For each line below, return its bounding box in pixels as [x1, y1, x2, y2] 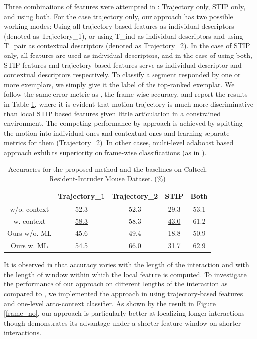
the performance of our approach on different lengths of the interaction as [4, 279, 228, 289]
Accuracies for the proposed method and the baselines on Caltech [8, 164, 207, 174]
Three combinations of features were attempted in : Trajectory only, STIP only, [4, 1, 246, 11]
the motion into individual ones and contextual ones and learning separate [4, 127, 230, 138]
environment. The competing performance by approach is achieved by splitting [4, 118, 243, 128]
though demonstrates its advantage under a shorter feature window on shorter [4, 317, 241, 328]
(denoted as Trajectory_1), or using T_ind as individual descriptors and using [4, 30, 243, 41]
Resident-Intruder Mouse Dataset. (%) [49, 173, 166, 184]
